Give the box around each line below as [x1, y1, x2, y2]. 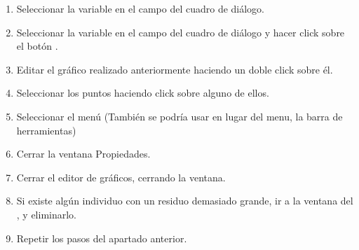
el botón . [16, 39, 58, 53]
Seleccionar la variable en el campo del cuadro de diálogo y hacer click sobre [16, 25, 345, 39]
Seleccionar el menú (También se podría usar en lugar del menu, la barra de [16, 109, 343, 123]
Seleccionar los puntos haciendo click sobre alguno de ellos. [16, 85, 269, 100]
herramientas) [16, 123, 76, 137]
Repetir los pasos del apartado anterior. [16, 230, 187, 245]
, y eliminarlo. [16, 207, 77, 221]
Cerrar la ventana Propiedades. [16, 146, 151, 161]
